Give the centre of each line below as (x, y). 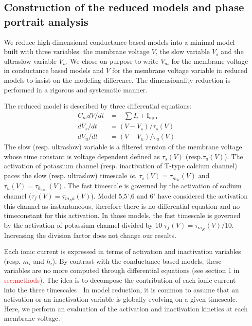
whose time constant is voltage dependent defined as (82, 156)
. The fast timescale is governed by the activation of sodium (153, 185)
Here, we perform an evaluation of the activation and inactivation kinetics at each (126, 308)
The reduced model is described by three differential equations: (98, 106)
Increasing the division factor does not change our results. (90, 235)
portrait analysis (46, 21)
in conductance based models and (54, 70)
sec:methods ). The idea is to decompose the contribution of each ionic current (120, 280)
